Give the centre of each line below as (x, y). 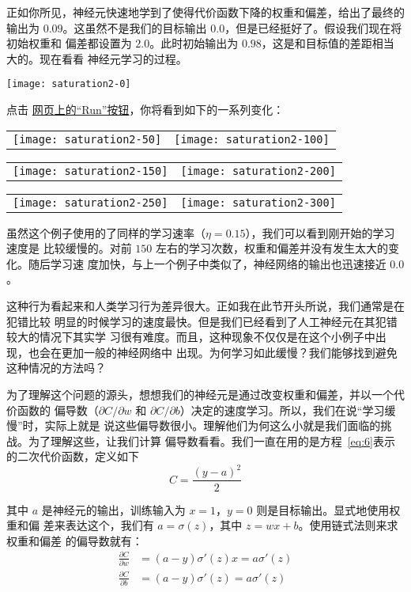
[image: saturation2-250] (90, 202)
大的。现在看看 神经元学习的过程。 (97, 58)
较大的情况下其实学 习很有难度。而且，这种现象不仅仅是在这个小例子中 (191, 337)
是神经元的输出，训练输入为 (113, 509)
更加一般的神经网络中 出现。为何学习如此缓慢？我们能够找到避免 (229, 352)
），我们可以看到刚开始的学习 (320, 232)
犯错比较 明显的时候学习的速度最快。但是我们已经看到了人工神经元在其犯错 (202, 321)
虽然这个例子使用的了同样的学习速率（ (106, 232)
